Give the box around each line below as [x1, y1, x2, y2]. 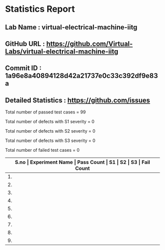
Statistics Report [5, 3, 75, 15]
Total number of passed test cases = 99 [5, 109, 86, 115]
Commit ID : [5, 64, 42, 72]
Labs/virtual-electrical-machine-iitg [5, 47, 119, 56]
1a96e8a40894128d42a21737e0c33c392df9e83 [5, 72, 158, 80]
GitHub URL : [5, 39, 45, 48]
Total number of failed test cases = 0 [5, 147, 80, 153]
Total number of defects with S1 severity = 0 [5, 119, 95, 125]
